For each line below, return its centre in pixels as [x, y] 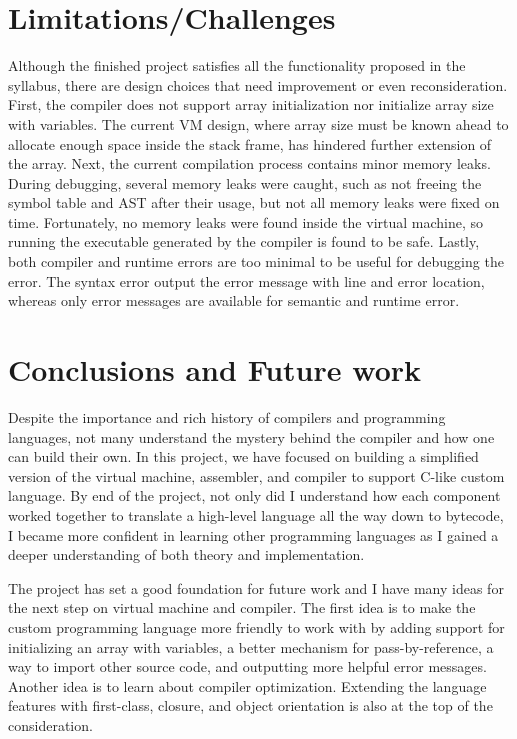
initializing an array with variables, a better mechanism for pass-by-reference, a [251, 646]
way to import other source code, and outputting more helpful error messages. [247, 666]
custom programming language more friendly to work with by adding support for [256, 626]
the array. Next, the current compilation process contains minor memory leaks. [249, 163]
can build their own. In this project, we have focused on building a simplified [243, 456]
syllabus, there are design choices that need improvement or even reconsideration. [258, 84]
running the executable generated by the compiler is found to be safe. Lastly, [244, 241]
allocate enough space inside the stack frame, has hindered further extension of [250, 143]
